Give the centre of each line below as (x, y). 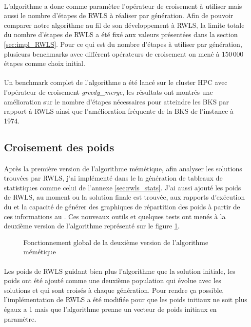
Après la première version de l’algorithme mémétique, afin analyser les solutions (123, 168)
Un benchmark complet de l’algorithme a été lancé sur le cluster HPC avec (116, 82)
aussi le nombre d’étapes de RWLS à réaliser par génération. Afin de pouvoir (119, 15)
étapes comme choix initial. (45, 63)
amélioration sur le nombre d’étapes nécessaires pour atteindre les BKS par (116, 101)
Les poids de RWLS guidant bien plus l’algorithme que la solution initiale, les (120, 271)
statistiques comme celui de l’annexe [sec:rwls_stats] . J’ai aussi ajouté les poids (123, 187)
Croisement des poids (59, 147)
